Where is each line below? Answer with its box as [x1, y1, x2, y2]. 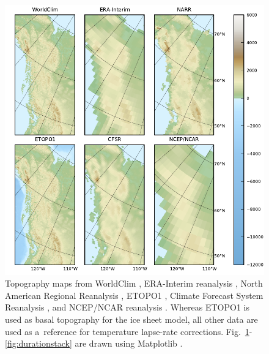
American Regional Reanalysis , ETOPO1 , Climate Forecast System [5, 288, 263, 301]
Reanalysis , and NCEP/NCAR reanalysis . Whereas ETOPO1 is [5, 301, 249, 314]
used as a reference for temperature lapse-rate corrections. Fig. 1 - [5, 325, 252, 337]
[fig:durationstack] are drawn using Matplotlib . [5, 337, 183, 350]
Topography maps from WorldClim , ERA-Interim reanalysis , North [5, 277, 263, 290]
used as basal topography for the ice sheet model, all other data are [5, 312, 258, 325]
